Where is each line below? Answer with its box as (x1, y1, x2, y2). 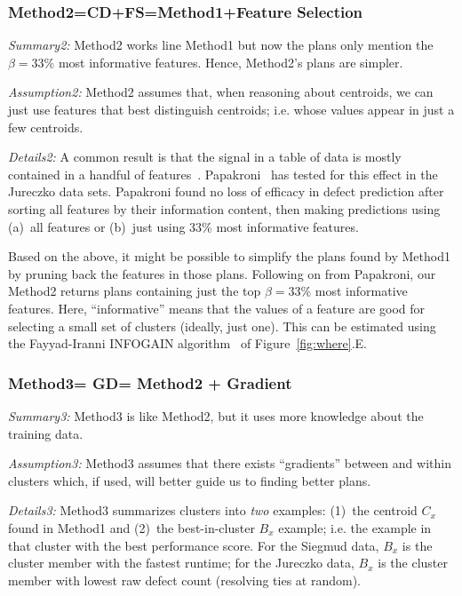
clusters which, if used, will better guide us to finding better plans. (8, 471, 371, 489)
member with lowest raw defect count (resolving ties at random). (8, 570, 362, 589)
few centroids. (8, 117, 84, 136)
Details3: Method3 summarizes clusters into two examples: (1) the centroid (8, 501, 418, 520)
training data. (8, 424, 84, 442)
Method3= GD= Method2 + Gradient (8, 371, 292, 393)
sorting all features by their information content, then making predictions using (8, 199, 441, 218)
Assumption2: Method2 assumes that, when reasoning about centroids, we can (8, 83, 434, 101)
